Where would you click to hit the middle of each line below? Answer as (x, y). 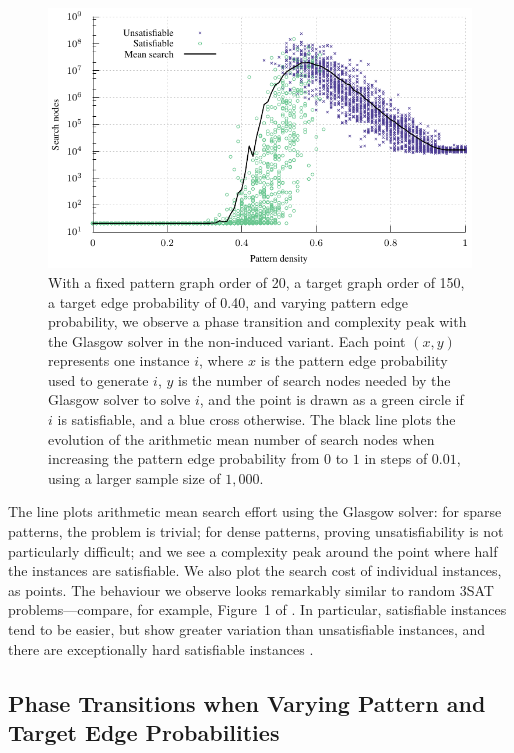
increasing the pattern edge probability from (184, 458)
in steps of (396, 458)
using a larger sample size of (134, 477)
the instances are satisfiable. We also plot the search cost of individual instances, (255, 570)
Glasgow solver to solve (119, 399)
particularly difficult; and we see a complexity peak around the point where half (253, 550)
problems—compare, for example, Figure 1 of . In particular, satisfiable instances (257, 609)
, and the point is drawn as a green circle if (331, 399)
